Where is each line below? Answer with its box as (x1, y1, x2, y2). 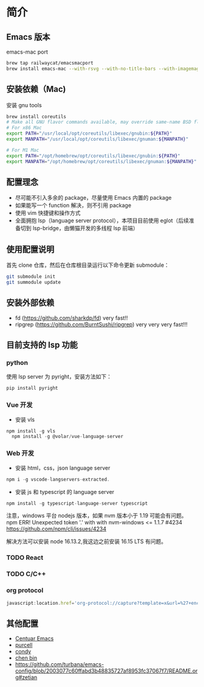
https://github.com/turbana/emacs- (15, 661, 104, 668)
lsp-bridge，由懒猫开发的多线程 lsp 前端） (32, 225, 138, 232)
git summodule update (6, 280, 61, 286)
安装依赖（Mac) (6, 84, 66, 94)
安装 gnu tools (6, 101, 42, 108)
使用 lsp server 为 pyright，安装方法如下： (6, 373, 112, 381)
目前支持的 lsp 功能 (6, 340, 78, 350)
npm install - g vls (6, 428, 56, 434)
